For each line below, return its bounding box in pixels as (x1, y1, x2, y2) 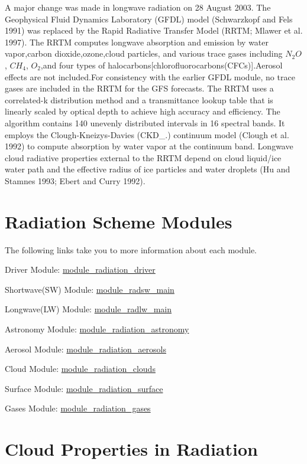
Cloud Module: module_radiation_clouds (5, 362, 156, 375)
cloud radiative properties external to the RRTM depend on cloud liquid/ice (5, 151, 282, 164)
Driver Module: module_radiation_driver (5, 263, 156, 276)
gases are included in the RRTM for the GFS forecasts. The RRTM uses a (5, 82, 274, 94)
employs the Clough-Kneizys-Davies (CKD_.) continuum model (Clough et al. (5, 128, 289, 140)
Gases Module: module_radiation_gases (5, 402, 151, 414)
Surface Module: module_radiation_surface (5, 382, 163, 394)
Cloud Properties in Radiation (5, 437, 258, 461)
